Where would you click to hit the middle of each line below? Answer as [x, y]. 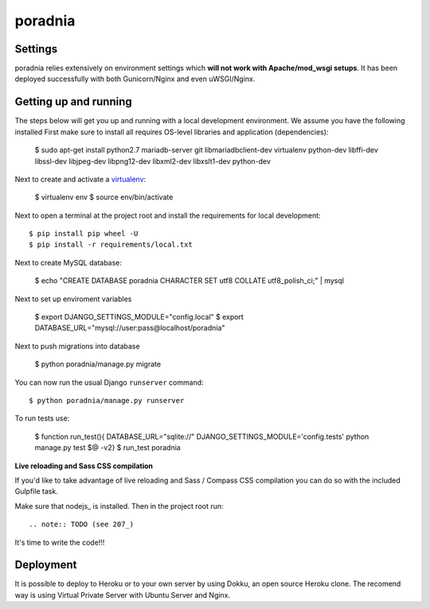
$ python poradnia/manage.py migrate [98, 364]
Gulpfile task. [37, 491]
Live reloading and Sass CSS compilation [84, 466]
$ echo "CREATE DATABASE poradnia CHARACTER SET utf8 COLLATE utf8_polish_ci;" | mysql [189, 281]
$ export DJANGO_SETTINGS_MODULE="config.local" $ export [139, 317]
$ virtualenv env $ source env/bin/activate [104, 197]
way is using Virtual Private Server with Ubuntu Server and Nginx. [123, 595]
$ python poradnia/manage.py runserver [107, 400]
